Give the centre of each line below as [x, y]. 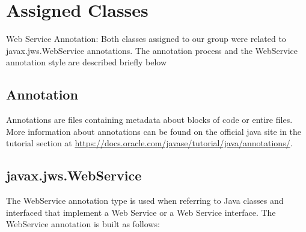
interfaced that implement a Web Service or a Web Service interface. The [141, 212]
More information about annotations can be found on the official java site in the [154, 131]
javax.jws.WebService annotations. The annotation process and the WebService [152, 50]
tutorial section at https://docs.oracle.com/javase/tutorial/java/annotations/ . [149, 143]
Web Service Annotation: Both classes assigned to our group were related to [146, 39]
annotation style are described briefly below [87, 62]
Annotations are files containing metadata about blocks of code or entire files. [149, 120]
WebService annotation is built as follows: [83, 224]
